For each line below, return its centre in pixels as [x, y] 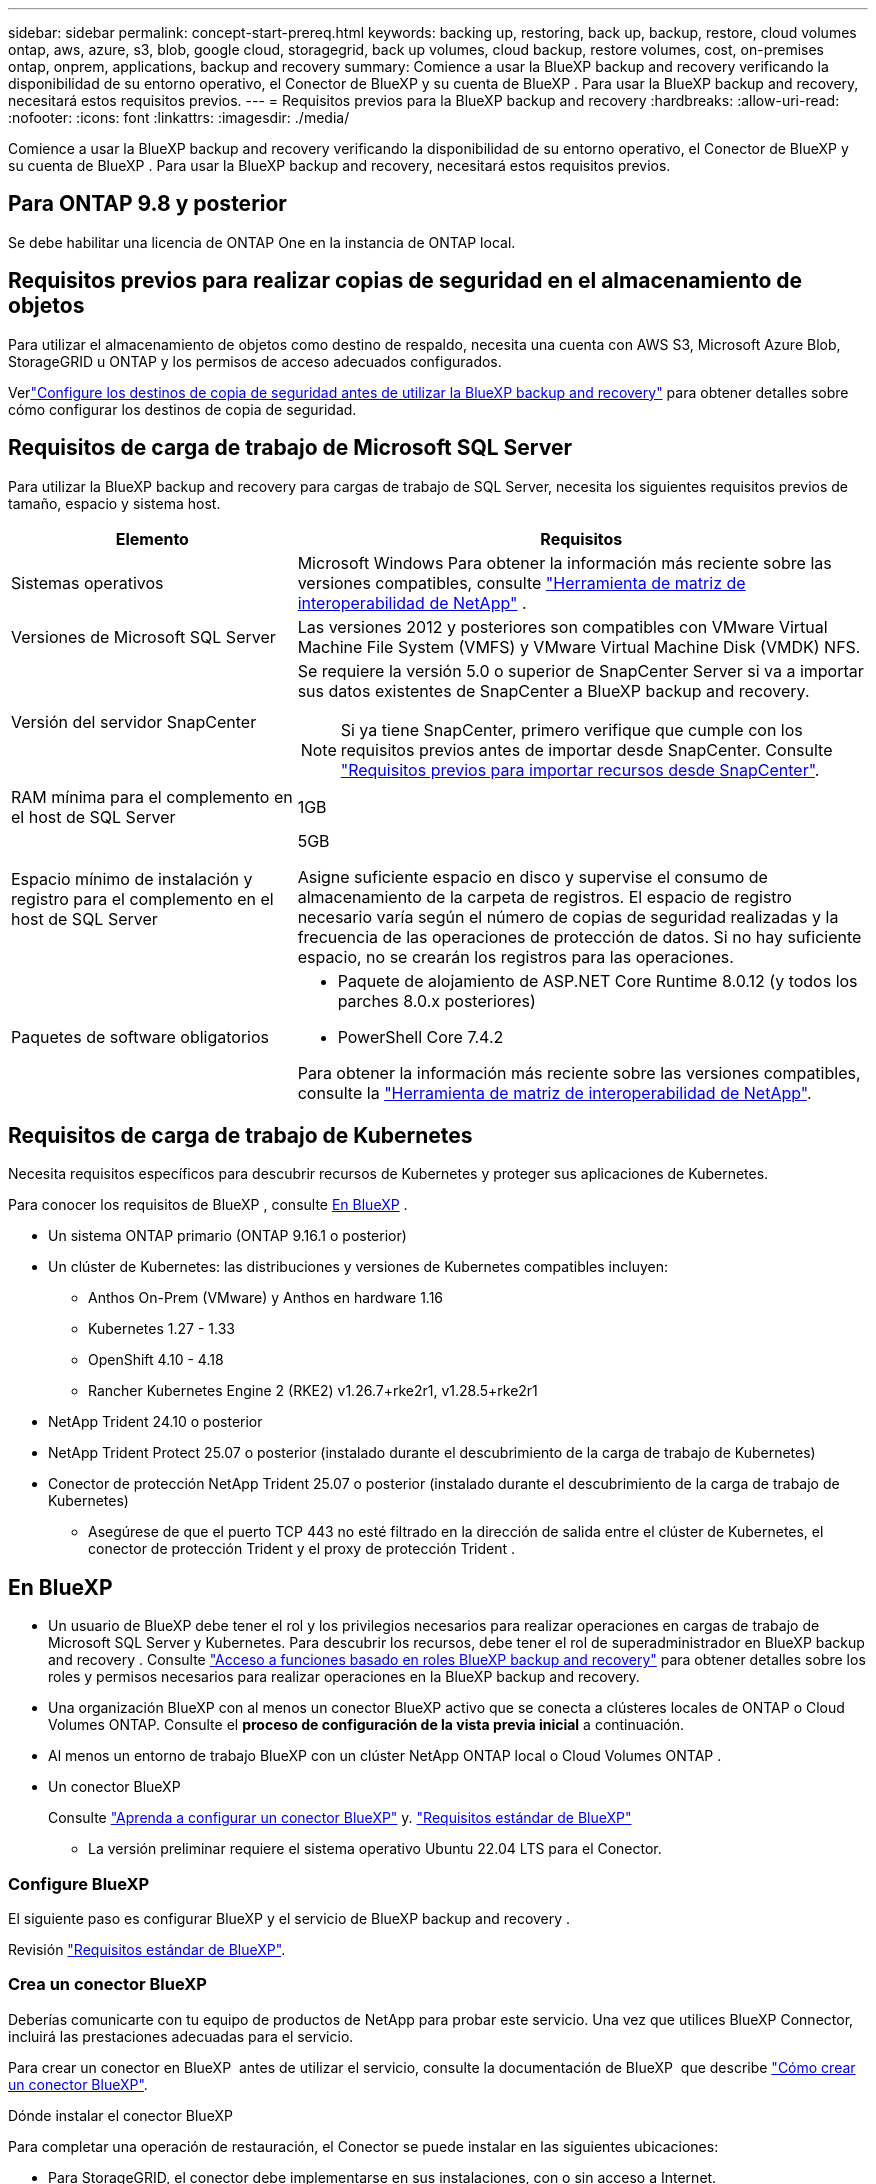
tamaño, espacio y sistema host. [114, 503]
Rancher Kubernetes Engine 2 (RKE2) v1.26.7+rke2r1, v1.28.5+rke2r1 [313, 1391]
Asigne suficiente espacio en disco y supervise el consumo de [532, 876]
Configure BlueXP [79, 1883]
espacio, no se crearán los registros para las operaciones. [515, 956]
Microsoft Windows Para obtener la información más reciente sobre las [564, 562]
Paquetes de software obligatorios [140, 1036]
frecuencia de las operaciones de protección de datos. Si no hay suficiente [579, 936]
